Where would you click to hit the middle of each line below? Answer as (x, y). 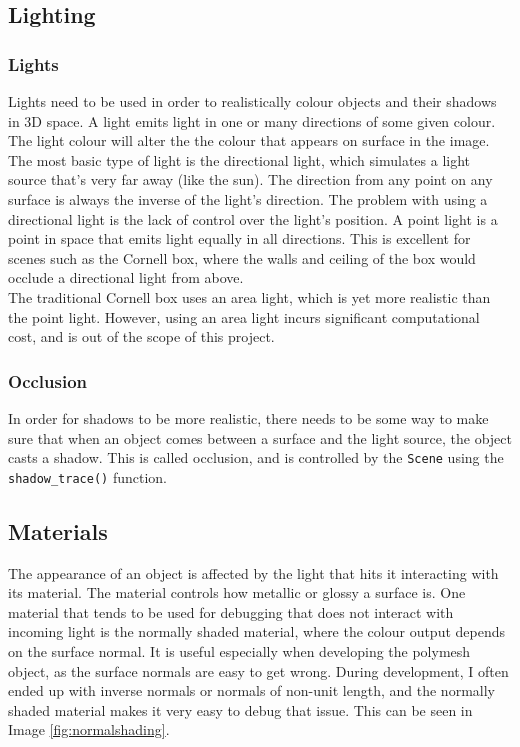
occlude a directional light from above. (126, 277)
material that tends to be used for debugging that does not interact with (231, 611)
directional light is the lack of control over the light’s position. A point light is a (253, 218)
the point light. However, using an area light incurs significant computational (244, 316)
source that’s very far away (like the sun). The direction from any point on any (250, 179)
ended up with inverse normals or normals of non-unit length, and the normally (251, 690)
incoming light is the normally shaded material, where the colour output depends (257, 631)
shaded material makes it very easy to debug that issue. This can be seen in (240, 709)
